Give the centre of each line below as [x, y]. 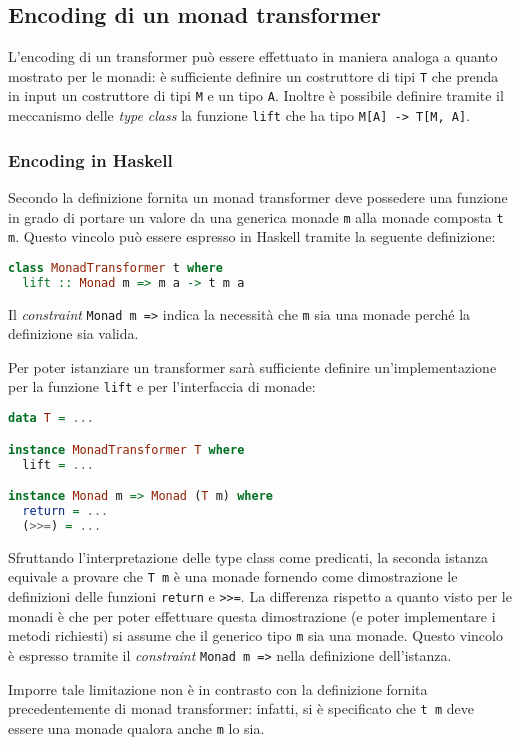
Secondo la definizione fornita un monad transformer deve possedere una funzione [258, 196]
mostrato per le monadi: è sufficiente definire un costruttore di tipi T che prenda [253, 75]
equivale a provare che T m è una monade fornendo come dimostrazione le [233, 576]
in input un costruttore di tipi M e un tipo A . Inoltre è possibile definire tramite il [256, 95]
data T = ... [51, 418]
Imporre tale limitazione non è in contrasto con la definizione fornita [218, 688]
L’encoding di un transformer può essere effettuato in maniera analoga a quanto [253, 56]
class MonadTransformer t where [115, 267]
